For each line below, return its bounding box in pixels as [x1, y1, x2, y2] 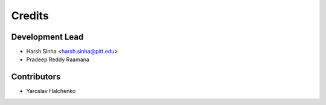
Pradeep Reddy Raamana [26, 56, 90, 63]
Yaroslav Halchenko [26, 88, 76, 95]
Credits [11, 9, 50, 22]
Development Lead [11, 32, 84, 42]
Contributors [11, 72, 61, 82]
